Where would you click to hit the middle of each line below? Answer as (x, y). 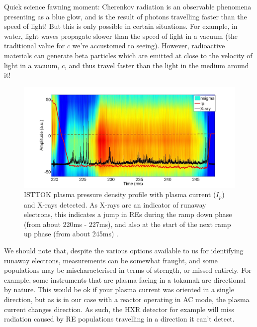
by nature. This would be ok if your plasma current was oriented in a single (119, 289)
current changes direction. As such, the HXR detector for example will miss (119, 309)
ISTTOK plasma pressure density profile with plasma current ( (120, 194)
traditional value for (35, 46)
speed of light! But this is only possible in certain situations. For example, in (121, 26)
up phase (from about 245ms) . (71, 234)
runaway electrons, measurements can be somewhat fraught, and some (111, 260)
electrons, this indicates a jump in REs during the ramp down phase (128, 214)
